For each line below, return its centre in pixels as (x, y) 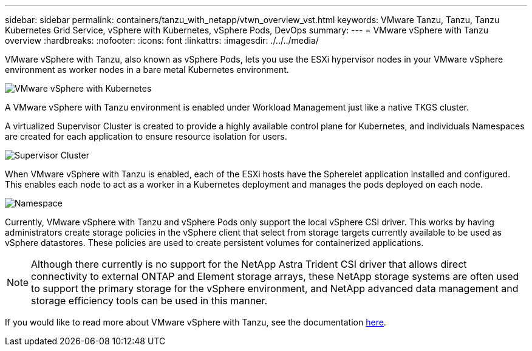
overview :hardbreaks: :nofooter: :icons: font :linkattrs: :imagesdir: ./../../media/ (162, 40)
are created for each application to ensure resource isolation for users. (146, 136)
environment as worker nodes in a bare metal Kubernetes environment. (147, 70)
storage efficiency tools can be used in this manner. (149, 301)
